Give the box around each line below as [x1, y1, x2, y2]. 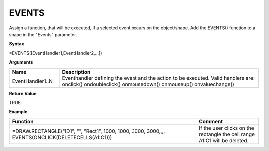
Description [62, 68, 91, 75]
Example [9, 109, 28, 115]
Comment [198, 118, 223, 125]
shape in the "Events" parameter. [9, 31, 77, 37]
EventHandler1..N [12, 77, 53, 84]
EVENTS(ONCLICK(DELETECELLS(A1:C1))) [12, 134, 112, 141]
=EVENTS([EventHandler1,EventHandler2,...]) [9, 50, 102, 56]
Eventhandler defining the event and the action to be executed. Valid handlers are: [62, 75, 255, 81]
